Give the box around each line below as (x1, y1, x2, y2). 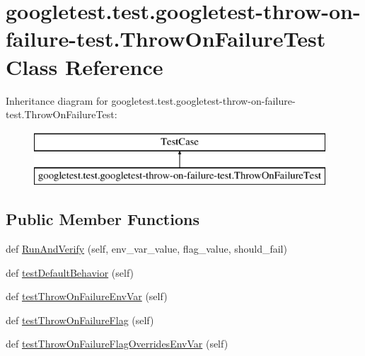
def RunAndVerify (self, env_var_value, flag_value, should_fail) (6, 241, 287, 256)
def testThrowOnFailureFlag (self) (6, 312, 154, 327)
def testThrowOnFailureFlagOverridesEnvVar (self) (6, 336, 228, 351)
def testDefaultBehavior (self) (6, 265, 134, 280)
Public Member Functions (6, 208, 199, 230)
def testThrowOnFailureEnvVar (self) (6, 289, 168, 304)
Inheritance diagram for (6, 93, 108, 108)
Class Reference (6, 52, 163, 81)
